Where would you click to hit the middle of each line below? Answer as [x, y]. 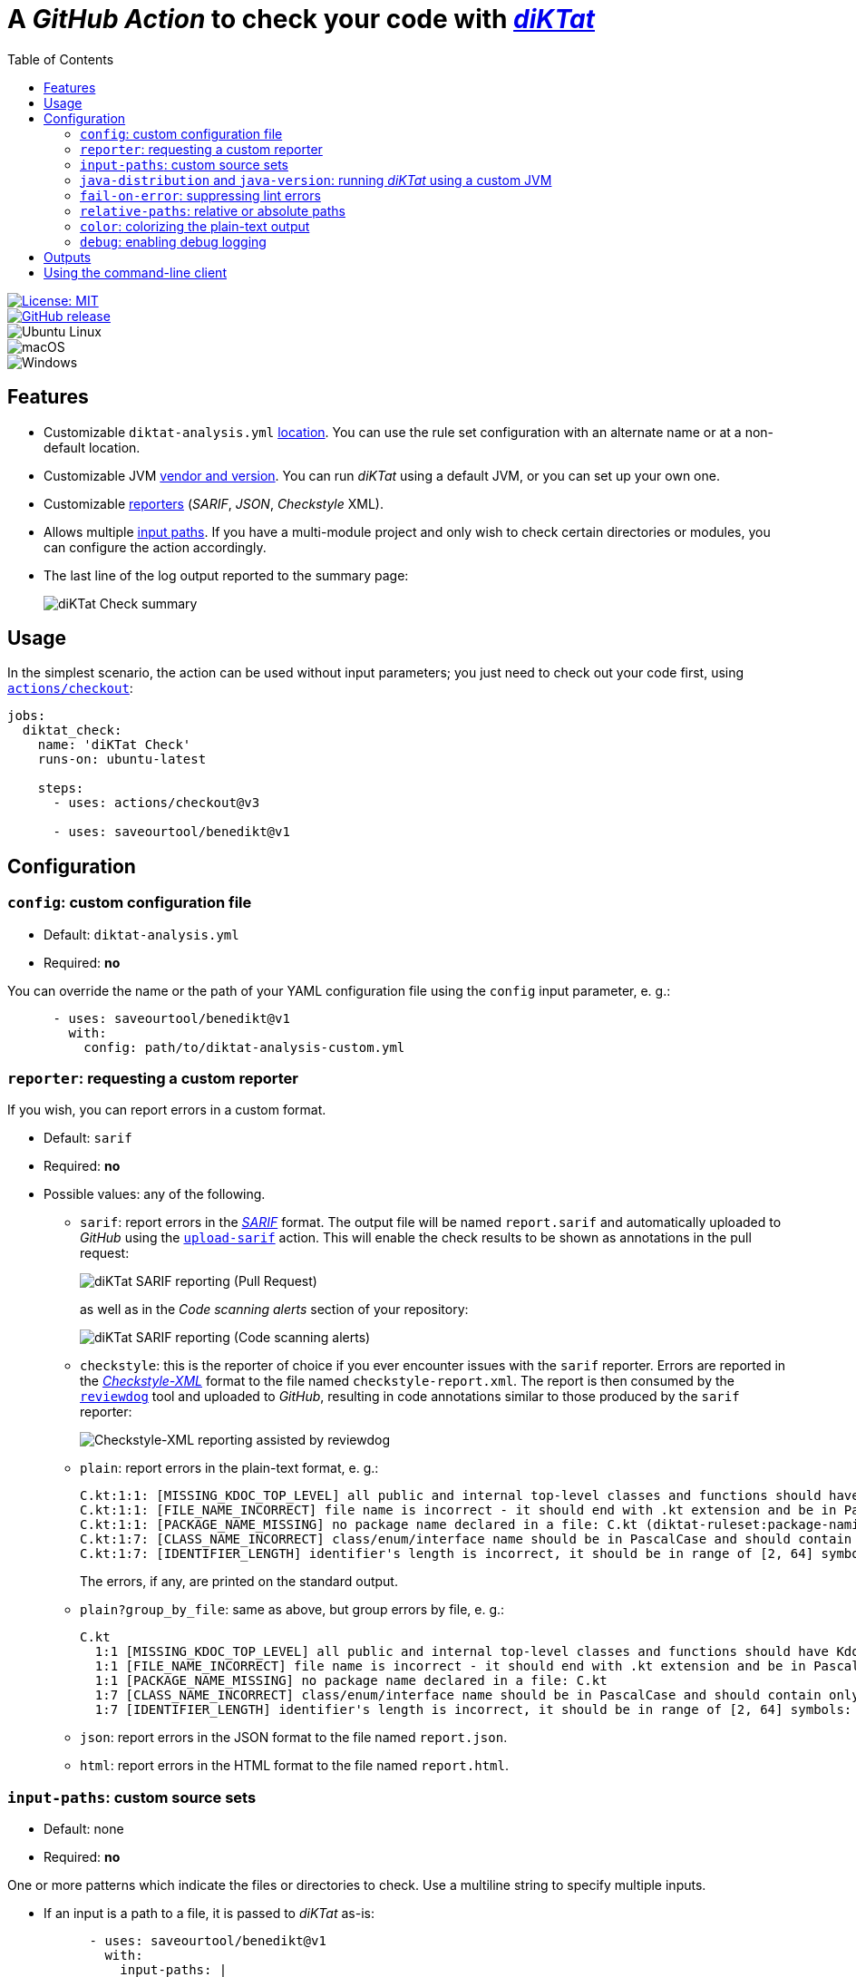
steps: [61, 789]
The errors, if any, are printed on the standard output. [239, 1582]
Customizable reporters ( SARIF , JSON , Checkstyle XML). [214, 503]
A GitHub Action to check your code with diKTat [301, 19]
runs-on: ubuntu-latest [122, 760]
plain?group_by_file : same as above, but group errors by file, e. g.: [292, 1610]
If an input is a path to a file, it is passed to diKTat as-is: [209, 1914]
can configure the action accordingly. [155, 547]
